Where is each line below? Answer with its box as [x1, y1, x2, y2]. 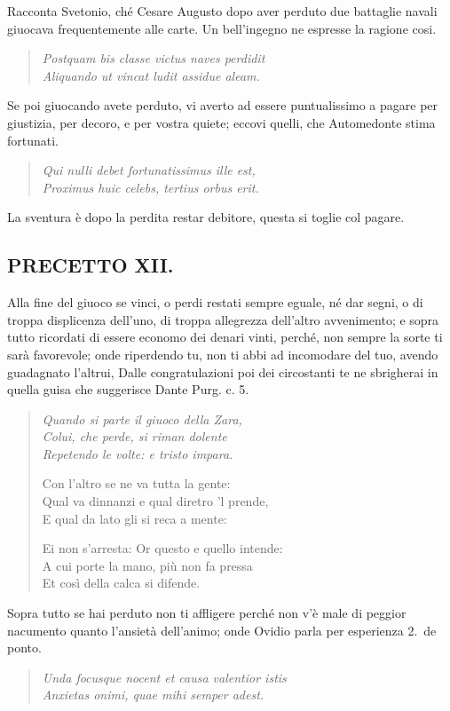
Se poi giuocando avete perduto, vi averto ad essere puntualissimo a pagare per [7, 96, 438, 115]
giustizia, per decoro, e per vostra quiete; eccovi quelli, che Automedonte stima [7, 113, 436, 131]
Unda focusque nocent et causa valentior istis [42, 668, 287, 686]
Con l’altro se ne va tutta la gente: [42, 474, 231, 493]
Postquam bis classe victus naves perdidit [42, 49, 265, 67]
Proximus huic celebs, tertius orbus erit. [42, 178, 259, 196]
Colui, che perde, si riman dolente [42, 427, 227, 446]
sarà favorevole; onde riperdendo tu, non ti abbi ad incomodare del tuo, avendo [7, 344, 438, 363]
